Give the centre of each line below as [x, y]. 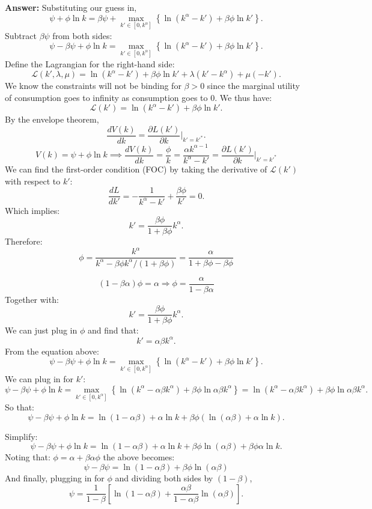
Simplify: [21, 436]
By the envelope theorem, [52, 119]
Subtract [21, 35]
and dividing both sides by [164, 477]
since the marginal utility [253, 86]
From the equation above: [52, 351]
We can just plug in [41, 330]
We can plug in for [39, 379]
